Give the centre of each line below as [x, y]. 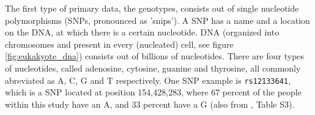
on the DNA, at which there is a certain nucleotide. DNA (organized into [142, 32]
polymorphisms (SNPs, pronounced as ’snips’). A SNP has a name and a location [157, 20]
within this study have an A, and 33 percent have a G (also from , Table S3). [150, 104]
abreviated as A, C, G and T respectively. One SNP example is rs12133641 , [148, 80]
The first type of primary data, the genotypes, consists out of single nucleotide [152, 8]
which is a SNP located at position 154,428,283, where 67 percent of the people [153, 92]
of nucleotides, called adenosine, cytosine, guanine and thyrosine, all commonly [153, 68]
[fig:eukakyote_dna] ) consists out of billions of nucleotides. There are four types [155, 56]
